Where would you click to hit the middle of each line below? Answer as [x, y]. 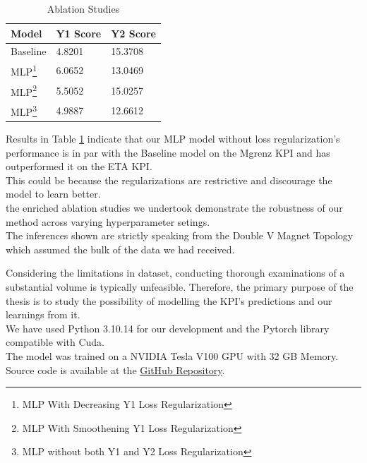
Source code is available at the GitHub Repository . [115, 369]
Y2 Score [133, 33]
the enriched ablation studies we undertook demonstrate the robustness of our [174, 208]
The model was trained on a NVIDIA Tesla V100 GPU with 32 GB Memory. [172, 355]
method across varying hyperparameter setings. [108, 221]
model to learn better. [53, 194]
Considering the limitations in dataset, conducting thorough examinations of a [175, 273]
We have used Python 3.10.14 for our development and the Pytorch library [168, 328]
